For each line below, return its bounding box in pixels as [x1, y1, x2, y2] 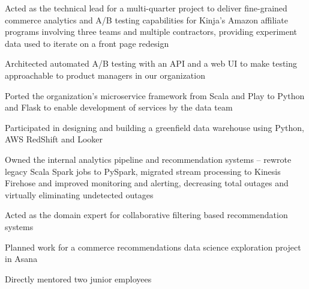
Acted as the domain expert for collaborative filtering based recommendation [5, 208, 288, 221]
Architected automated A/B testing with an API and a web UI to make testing [5, 57, 298, 70]
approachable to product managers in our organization [5, 68, 205, 81]
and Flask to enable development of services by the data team [5, 101, 233, 114]
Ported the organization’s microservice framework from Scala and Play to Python [5, 89, 305, 102]
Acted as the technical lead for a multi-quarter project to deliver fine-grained [5, 2, 287, 14]
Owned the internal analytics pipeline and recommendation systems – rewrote [5, 153, 292, 165]
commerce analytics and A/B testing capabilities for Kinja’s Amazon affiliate [5, 13, 288, 26]
